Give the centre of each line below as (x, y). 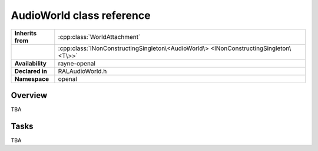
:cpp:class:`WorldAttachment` (99, 37)
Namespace (32, 78)
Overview (29, 95)
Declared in (31, 71)
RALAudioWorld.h (82, 71)
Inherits (26, 33)
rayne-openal (77, 63)
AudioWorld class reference (81, 15)
